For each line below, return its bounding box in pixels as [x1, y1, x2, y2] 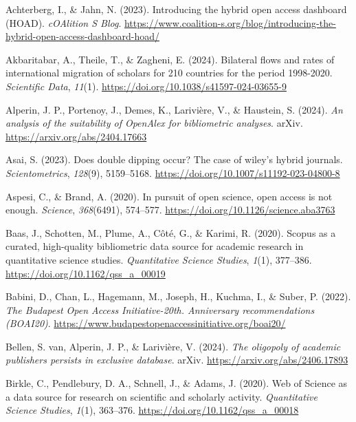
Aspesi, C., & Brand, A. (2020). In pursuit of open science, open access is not [5, 189, 333, 203]
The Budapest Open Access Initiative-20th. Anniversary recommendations [5, 302, 315, 317]
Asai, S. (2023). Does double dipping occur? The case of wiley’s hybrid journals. [5, 152, 343, 167]
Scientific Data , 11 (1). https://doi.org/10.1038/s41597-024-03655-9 [5, 78, 287, 93]
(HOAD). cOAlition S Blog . [5, 15, 122, 30]
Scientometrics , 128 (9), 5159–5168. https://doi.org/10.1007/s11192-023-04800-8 [5, 165, 340, 180]
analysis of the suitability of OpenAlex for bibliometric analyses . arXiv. [5, 116, 303, 130]
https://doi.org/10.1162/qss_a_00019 [5, 266, 166, 280]
